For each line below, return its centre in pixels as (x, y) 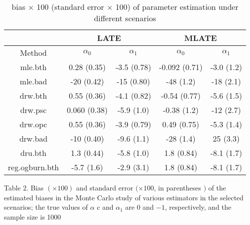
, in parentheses (177, 187)
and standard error (105, 187)
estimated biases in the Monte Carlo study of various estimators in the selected (124, 197)
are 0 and (140, 207)
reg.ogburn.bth (34, 167)
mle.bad (34, 81)
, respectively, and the (198, 207)
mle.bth (33, 67)
